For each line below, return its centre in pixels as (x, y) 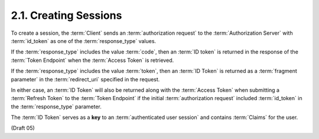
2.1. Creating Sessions (66, 15)
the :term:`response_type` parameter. (56, 107)
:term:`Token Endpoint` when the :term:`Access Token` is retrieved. (92, 60)
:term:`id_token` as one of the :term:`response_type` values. (84, 41)
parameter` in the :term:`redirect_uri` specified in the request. (85, 79)
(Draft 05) (23, 128)
